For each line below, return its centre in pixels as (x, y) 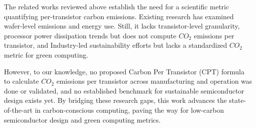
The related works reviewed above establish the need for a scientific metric (117, 6)
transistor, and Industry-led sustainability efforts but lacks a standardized (116, 45)
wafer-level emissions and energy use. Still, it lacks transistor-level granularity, (122, 26)
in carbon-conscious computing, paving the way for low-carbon (129, 110)
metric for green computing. (46, 54)
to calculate (21, 81)
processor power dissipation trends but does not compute (90, 35)
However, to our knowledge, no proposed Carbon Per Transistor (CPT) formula (124, 71)
